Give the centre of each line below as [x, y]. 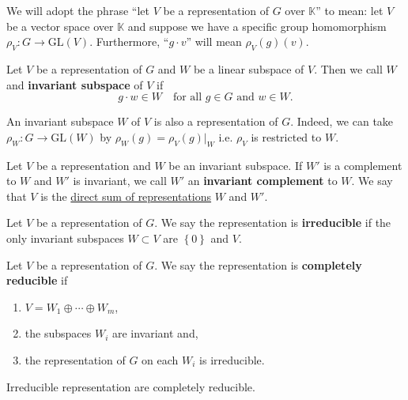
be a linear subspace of [249, 68]
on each [160, 359]
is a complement [363, 165]
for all [187, 98]
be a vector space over [60, 26]
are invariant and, [155, 333]
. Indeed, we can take [342, 121]
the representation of [75, 359]
